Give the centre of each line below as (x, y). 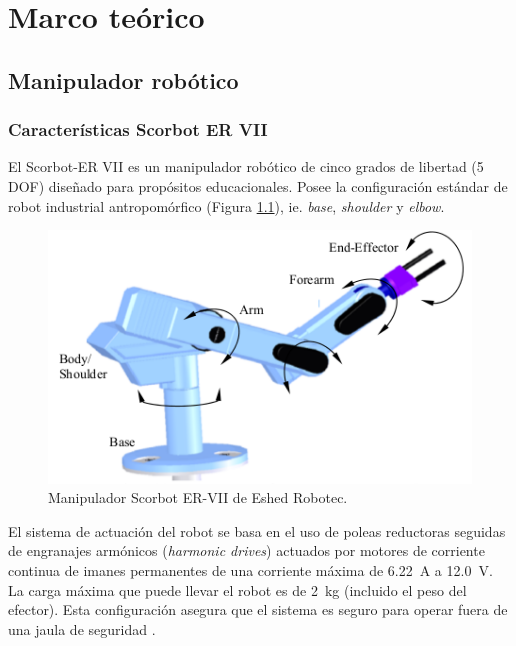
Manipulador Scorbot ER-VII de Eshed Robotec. (198, 497)
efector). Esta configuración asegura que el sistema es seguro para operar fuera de (258, 609)
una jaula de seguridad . (82, 628)
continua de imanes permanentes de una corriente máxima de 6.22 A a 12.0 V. (250, 569)
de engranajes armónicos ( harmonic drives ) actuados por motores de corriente (246, 550)
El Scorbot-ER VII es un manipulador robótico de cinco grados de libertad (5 (246, 166)
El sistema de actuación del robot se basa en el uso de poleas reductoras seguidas (257, 530)
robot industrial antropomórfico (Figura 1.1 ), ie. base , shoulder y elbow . (226, 205)
